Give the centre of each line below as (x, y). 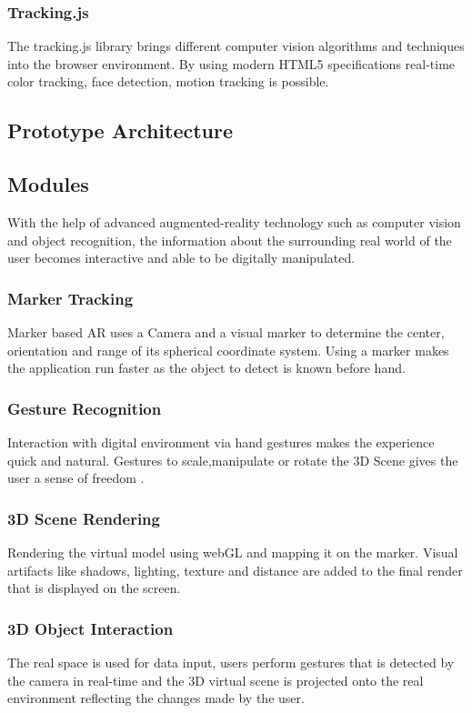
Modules (48, 184)
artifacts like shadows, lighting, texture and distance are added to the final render (235, 570)
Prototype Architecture (121, 131)
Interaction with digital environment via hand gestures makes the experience (221, 442)
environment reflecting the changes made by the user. (156, 698)
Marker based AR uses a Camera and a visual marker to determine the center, (226, 331)
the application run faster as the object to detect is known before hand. (206, 368)
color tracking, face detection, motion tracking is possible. (168, 81)
